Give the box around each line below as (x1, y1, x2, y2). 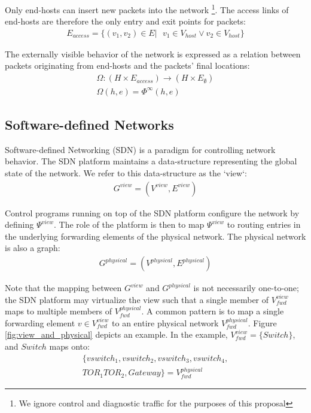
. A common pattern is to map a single (141, 305, 284, 317)
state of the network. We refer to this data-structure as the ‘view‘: (5, 167, 247, 179)
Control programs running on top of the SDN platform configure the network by (5, 206, 300, 219)
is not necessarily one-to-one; (193, 282, 299, 294)
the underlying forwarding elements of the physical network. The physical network (5, 230, 306, 242)
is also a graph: (5, 241, 60, 254)
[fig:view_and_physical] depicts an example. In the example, (5, 328, 228, 341)
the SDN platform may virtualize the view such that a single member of (5, 293, 269, 305)
